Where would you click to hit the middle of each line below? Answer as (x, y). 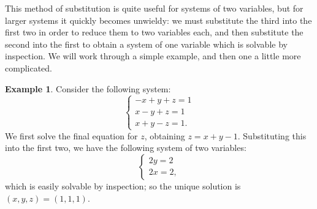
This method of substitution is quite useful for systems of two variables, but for (154, 8)
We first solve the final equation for (71, 135)
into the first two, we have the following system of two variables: (126, 148)
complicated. (29, 68)
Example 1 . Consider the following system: (88, 88)
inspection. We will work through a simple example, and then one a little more (153, 56)
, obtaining (165, 135)
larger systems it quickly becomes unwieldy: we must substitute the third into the (158, 20)
